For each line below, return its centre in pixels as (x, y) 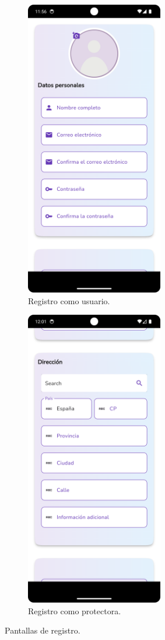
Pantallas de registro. (43, 630)
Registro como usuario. (69, 300)
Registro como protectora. (75, 610)
